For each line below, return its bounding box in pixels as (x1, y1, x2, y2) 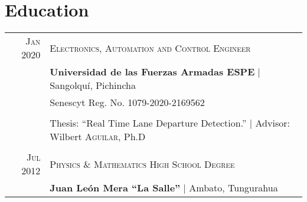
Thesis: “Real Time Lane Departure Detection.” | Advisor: (50, 116, 290, 130)
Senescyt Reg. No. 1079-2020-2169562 (50, 95, 205, 110)
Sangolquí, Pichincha (50, 78, 136, 92)
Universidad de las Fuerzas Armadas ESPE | (50, 65, 261, 79)
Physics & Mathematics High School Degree (50, 157, 235, 171)
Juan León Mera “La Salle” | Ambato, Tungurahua (50, 181, 278, 195)
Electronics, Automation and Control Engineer (50, 41, 251, 55)
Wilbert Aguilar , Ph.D (50, 130, 146, 144)
